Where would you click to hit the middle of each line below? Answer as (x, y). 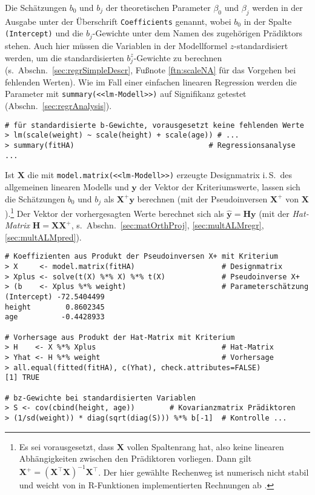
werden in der (277, 7)
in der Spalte (268, 21)
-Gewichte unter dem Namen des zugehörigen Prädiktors (197, 33)
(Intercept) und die (44, 33)
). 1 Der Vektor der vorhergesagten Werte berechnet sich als (114, 212)
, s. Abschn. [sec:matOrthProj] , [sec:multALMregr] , (167, 225)
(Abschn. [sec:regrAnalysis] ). (58, 106)
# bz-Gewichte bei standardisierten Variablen (100, 398)
